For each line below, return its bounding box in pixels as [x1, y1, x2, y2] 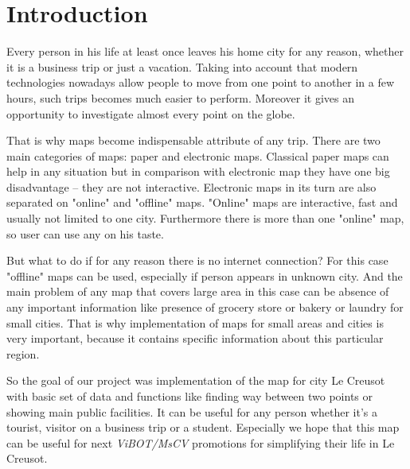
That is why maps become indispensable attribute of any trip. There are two [6, 132, 381, 149]
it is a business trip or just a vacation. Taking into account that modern [6, 58, 358, 75]
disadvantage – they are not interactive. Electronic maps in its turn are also [6, 178, 377, 195]
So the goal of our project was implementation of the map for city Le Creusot [6, 372, 385, 389]
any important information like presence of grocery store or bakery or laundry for [6, 299, 404, 316]
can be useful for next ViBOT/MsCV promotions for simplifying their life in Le [6, 434, 395, 451]
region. [6, 345, 40, 362]
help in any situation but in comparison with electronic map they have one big [6, 163, 390, 180]
